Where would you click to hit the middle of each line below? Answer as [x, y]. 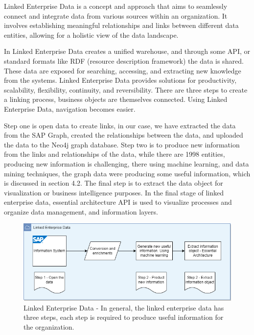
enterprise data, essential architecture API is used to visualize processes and [118, 202]
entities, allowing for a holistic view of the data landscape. [91, 35]
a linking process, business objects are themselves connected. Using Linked [116, 99]
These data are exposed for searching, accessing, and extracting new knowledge [123, 70]
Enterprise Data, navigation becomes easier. [70, 108]
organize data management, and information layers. [81, 211]
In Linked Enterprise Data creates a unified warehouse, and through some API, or [127, 51]
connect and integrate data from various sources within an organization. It [116, 15]
